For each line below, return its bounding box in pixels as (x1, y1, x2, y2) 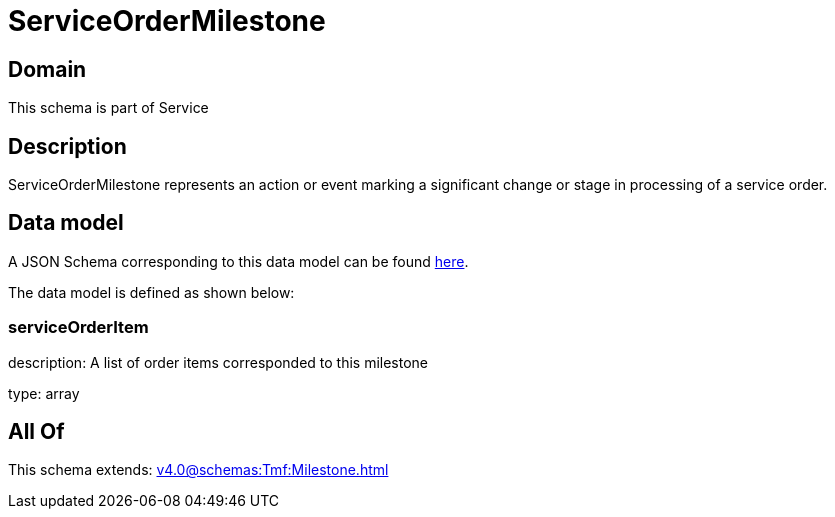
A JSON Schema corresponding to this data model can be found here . (8, 252, 469, 270)
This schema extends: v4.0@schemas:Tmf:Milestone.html (8, 461, 389, 479)
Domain (8, 56, 87, 82)
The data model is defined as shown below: (8, 283, 295, 301)
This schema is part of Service (8, 99, 209, 117)
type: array (8, 384, 80, 402)
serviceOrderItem (8, 317, 149, 338)
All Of (8, 419, 65, 445)
